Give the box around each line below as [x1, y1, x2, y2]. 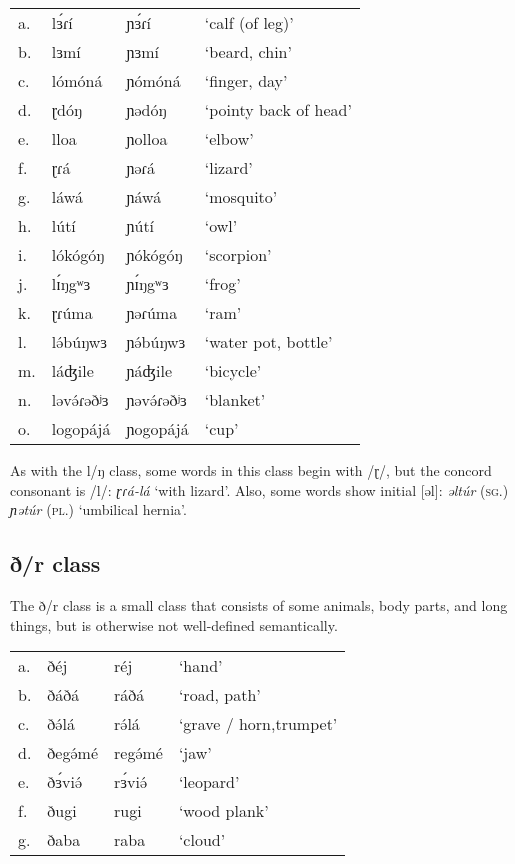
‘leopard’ [178, 770, 240, 794]
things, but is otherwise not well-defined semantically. [10, 614, 338, 635]
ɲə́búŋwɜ [126, 330, 186, 353]
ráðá [114, 683, 145, 707]
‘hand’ [178, 654, 223, 678]
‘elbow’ [204, 127, 254, 150]
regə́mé [114, 741, 163, 765]
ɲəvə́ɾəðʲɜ [126, 388, 187, 411]
